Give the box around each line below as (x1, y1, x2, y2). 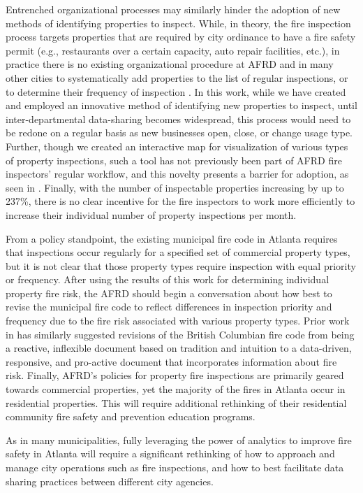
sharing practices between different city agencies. (6, 473, 214, 488)
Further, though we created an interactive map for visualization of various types (6, 138, 348, 153)
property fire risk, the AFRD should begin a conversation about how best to (6, 285, 332, 300)
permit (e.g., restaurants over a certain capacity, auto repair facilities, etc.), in (6, 43, 340, 57)
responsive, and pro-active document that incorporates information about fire (6, 354, 337, 369)
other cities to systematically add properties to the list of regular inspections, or (6, 70, 348, 85)
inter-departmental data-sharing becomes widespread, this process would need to (6, 111, 351, 126)
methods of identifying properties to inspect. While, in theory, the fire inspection (6, 15, 351, 30)
